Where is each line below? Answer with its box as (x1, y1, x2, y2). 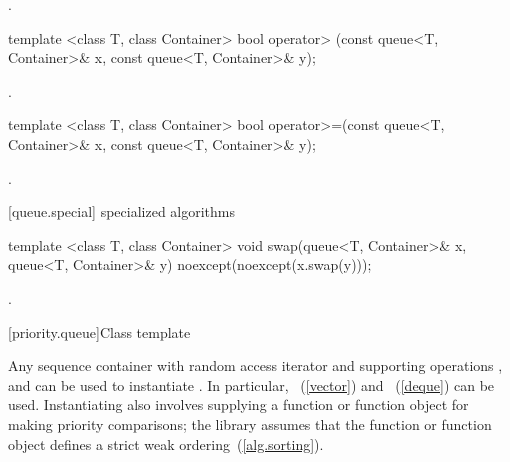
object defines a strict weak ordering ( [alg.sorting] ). (8, 433, 324, 454)
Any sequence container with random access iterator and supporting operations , (8, 355, 503, 376)
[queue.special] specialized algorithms (8, 201, 236, 222)
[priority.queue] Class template (8, 321, 191, 342)
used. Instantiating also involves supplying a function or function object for (8, 394, 469, 415)
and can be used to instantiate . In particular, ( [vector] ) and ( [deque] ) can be (8, 374, 495, 395)
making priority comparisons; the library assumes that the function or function (8, 413, 492, 434)
